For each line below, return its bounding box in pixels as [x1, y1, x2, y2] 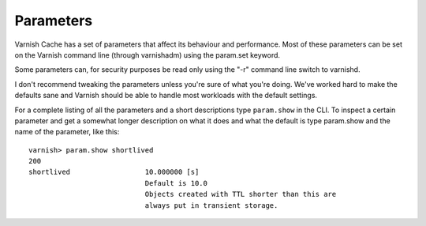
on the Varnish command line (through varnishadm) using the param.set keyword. [14, 50, 280, 59]
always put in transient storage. [144, 201, 278, 209]
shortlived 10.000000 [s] [28, 168, 200, 177]
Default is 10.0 [144, 179, 208, 187]
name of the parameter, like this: [14, 127, 120, 137]
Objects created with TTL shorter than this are [144, 190, 337, 199]
